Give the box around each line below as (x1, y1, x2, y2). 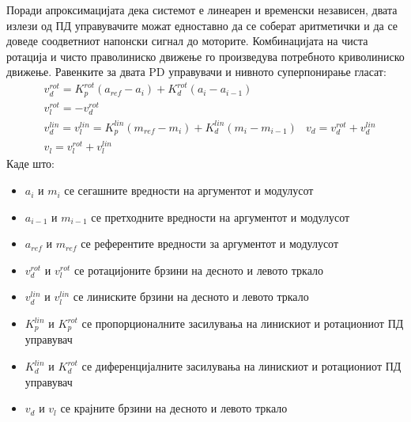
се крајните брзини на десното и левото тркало (60, 400, 288, 416)
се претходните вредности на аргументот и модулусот (91, 208, 350, 225)
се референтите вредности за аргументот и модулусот (81, 235, 339, 252)
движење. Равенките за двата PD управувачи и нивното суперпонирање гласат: (6, 63, 386, 80)
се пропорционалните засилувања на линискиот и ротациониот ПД (81, 315, 404, 332)
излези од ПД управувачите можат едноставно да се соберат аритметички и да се (6, 17, 398, 33)
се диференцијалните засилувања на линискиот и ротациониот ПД (81, 358, 402, 374)
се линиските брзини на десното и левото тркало (73, 288, 309, 305)
